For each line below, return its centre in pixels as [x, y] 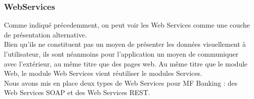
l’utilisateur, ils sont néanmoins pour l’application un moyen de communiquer [121, 54]
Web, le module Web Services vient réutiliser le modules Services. [103, 73]
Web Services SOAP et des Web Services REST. [77, 92]
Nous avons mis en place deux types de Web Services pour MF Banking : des [121, 82]
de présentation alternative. [45, 34]
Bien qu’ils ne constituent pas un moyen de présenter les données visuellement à [125, 44]
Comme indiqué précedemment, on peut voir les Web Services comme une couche [127, 25]
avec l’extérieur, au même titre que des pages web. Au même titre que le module [126, 63]
